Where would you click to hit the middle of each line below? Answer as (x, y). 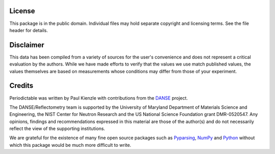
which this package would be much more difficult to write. (70, 145)
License (22, 11)
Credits (21, 86)
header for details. (29, 30)
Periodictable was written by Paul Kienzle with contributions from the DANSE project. (99, 98)
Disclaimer (27, 45)
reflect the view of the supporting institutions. (57, 129)
